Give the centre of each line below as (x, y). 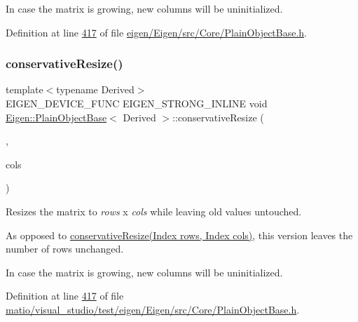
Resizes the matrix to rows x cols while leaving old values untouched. (154, 211)
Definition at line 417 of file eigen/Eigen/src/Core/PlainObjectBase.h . (157, 32)
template (25, 89)
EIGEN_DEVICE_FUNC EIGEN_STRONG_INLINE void (137, 103)
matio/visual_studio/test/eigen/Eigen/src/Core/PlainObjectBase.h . (153, 309)
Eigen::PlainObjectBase (56, 117)
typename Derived (95, 89)
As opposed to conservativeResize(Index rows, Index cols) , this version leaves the (179, 235)
